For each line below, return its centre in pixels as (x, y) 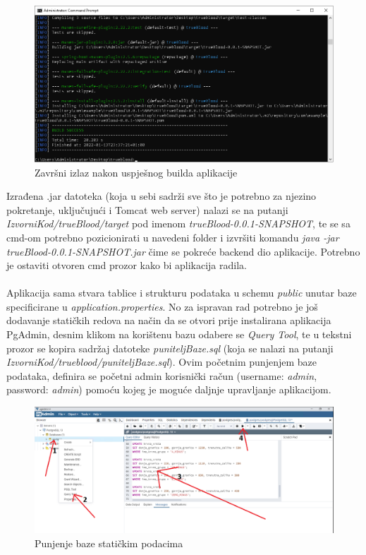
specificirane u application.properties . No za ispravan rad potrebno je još (162, 306)
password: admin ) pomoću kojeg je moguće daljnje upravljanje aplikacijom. (169, 389)
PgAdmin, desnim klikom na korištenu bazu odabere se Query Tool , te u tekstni (179, 334)
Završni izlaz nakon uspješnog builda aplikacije (136, 172)
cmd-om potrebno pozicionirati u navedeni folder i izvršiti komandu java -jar (173, 237)
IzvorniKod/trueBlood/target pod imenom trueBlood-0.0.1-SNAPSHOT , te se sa (178, 223)
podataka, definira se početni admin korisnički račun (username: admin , (162, 375)
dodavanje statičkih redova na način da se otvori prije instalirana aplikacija (169, 320)
